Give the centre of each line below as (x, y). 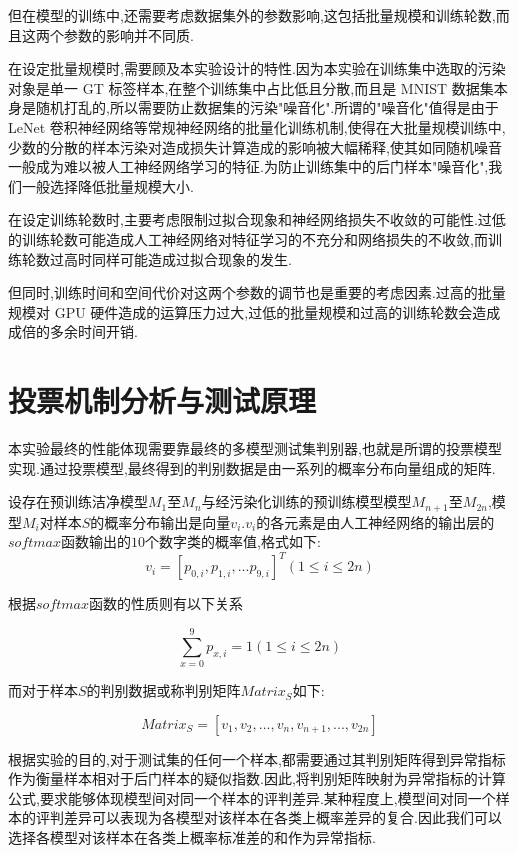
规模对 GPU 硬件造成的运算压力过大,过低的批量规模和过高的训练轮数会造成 (254, 311)
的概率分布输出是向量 (160, 521)
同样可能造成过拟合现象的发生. (191, 258)
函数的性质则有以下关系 (166, 603)
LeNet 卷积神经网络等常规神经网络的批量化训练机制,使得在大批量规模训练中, (257, 126)
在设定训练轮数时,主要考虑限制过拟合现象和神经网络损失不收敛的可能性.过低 (257, 219)
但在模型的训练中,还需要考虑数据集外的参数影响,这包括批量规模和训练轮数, (252, 15)
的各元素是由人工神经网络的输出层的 (375, 521)
